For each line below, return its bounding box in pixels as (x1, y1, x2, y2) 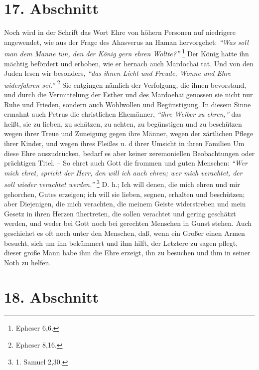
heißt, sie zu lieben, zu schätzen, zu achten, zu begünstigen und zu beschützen (4, 118, 242, 129)
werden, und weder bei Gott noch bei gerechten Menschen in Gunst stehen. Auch (4, 218, 252, 228)
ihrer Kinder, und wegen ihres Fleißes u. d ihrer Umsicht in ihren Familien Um (4, 138, 245, 148)
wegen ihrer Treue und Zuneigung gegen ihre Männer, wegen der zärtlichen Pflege (4, 128, 254, 139)
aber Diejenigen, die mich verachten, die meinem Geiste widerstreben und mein (4, 198, 246, 209)
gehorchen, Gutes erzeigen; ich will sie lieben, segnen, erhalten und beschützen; (4, 188, 245, 199)
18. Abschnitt (4, 286, 99, 307)
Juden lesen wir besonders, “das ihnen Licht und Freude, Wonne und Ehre (4, 68, 231, 78)
